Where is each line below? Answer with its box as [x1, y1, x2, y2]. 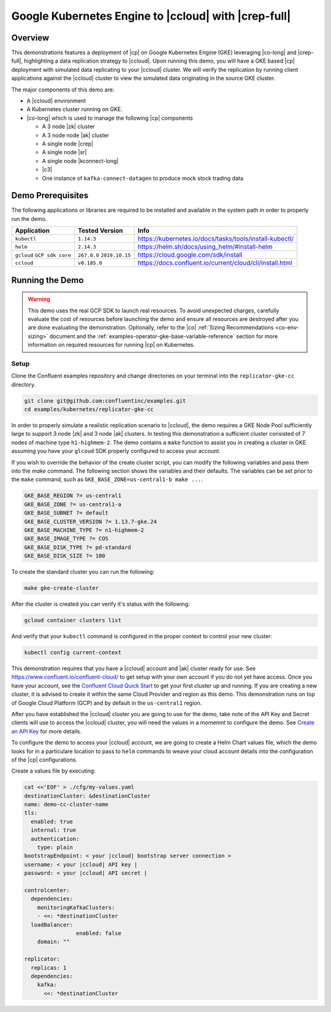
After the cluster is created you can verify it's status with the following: [11, 600, 190, 608]
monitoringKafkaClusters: [37, 904, 115, 911]
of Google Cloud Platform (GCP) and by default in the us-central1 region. [11, 699, 202, 706]
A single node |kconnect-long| [42, 157, 119, 164]
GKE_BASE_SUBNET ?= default [24, 509, 108, 517]
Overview [11, 33, 50, 43]
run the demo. [11, 215, 47, 222]
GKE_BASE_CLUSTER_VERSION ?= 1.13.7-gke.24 [24, 518, 158, 525]
